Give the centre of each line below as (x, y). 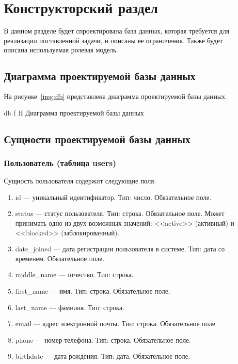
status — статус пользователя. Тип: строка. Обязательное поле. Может (120, 213)
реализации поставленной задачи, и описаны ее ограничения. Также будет (113, 40)
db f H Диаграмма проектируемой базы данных (74, 112)
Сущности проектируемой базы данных (97, 139)
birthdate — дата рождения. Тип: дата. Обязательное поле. (103, 356)
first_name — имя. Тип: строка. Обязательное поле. (93, 291)
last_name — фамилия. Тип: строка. (70, 307)
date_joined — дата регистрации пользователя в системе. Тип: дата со (120, 249)
